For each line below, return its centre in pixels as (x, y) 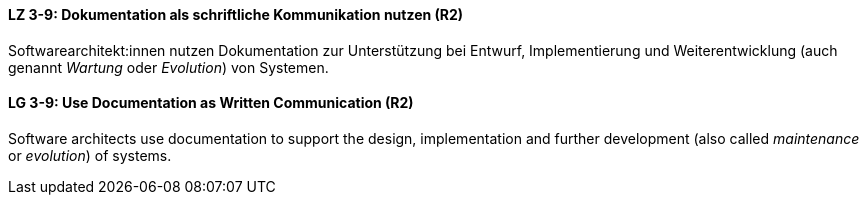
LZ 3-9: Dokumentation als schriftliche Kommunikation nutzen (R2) (236, 14)
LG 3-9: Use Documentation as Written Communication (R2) (211, 103)
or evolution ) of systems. (90, 155)
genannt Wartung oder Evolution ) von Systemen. (168, 67)
